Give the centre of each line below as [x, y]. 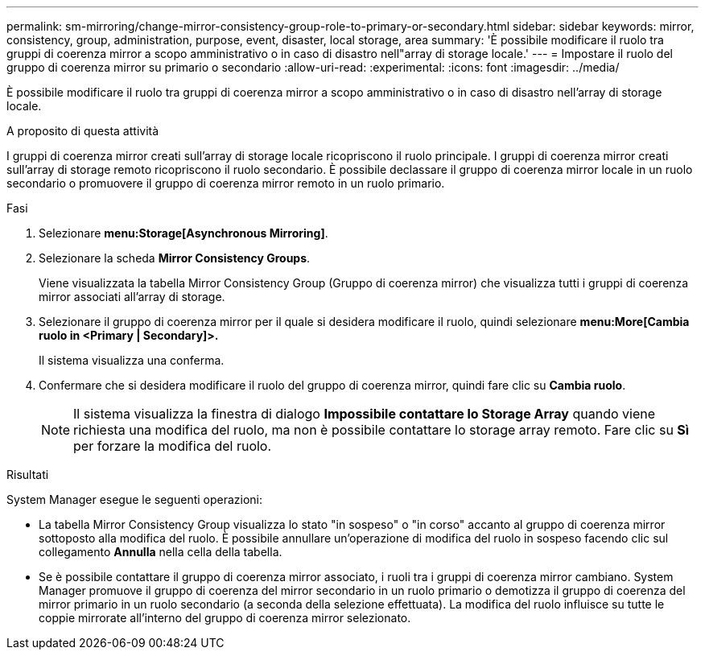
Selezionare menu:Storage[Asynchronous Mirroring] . [183, 233]
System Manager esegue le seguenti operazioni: [135, 499]
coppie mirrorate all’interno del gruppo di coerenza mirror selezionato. [225, 618]
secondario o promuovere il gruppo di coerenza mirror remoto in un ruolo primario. [226, 183]
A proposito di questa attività [83, 131]
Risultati [28, 474]
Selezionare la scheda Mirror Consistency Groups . [175, 258]
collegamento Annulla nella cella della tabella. [161, 552]
